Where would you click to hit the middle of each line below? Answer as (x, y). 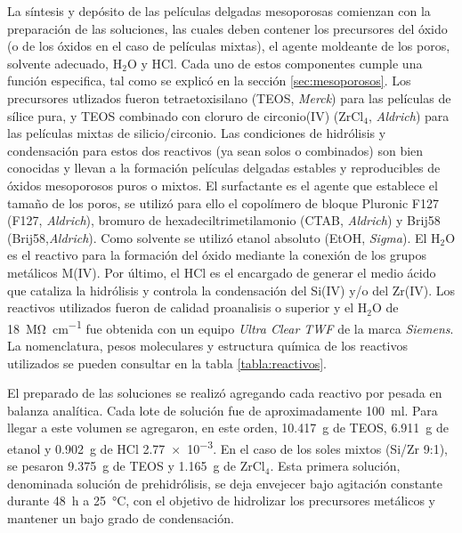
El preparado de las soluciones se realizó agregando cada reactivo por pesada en (225, 393)
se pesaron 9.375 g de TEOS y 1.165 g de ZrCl (136, 466)
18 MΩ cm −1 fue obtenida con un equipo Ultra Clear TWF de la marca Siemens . (231, 327)
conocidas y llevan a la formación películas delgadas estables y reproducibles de (224, 168)
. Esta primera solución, (335, 466)
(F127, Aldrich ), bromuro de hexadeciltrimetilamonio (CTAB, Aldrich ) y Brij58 (224, 220)
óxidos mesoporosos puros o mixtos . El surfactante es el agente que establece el (223, 185)
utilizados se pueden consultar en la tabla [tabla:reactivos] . (167, 363)
